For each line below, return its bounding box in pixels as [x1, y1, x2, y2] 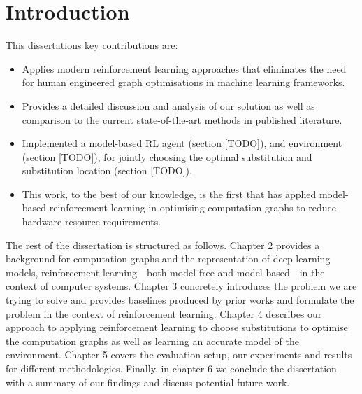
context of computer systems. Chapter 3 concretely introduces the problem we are [6, 279, 357, 293]
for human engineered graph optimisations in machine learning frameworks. [22, 75, 345, 90]
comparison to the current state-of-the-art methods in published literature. [22, 112, 342, 127]
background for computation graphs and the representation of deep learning [6, 251, 331, 266]
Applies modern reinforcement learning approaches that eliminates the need [22, 61, 347, 76]
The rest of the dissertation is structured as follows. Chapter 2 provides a [6, 237, 320, 252]
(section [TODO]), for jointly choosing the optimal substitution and [22, 149, 312, 164]
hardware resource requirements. [22, 214, 161, 229]
